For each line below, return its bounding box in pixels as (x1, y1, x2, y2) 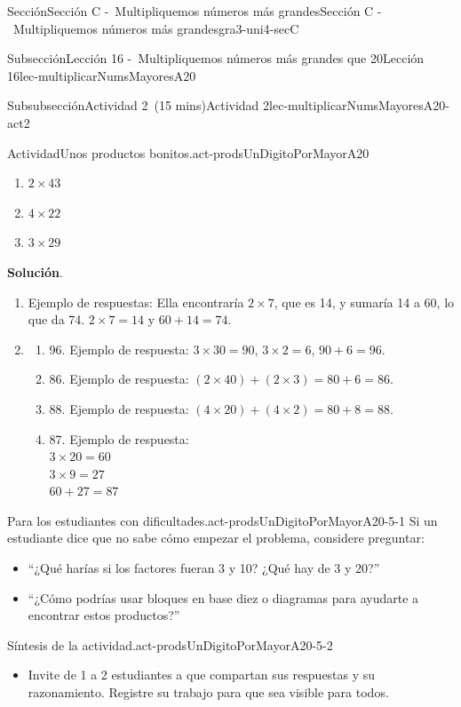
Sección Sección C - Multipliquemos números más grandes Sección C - (7, 2, 382, 20)
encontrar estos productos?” (28, 606, 180, 624)
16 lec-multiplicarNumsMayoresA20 (7, 66, 196, 84)
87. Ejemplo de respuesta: (49, 429, 189, 448)
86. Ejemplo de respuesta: (49, 369, 189, 388)
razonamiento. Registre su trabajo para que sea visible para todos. (28, 683, 389, 702)
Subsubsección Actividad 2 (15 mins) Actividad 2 (7, 96, 270, 115)
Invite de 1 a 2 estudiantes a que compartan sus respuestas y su (28, 665, 376, 684)
